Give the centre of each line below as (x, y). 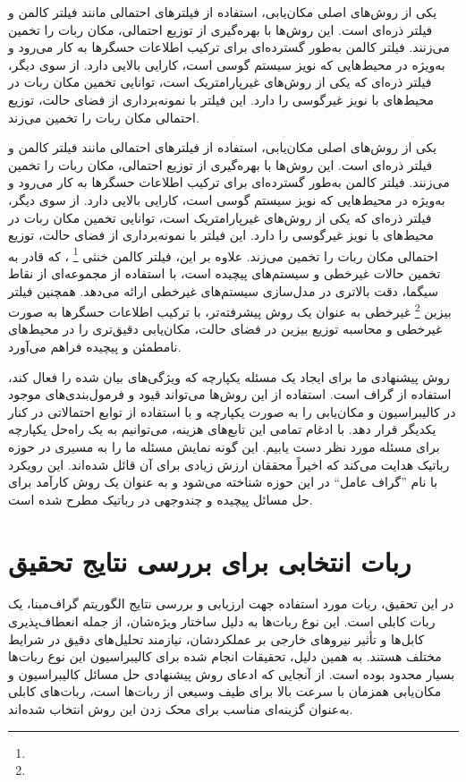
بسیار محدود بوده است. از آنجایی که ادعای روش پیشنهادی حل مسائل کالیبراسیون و (232, 673)
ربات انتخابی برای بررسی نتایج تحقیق (210, 561)
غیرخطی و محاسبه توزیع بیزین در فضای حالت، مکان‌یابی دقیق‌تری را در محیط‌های (225, 329)
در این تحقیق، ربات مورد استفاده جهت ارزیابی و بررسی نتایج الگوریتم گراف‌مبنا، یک (231, 603)
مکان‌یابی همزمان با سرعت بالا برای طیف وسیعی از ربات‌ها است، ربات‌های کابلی (225, 691)
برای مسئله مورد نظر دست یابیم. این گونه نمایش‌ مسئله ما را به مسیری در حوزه (224, 446)
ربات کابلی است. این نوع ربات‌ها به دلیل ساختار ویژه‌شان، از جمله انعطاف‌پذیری (222, 621)
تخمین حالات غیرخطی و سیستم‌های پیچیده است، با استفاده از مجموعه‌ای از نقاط (225, 272)
